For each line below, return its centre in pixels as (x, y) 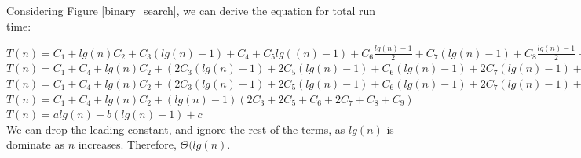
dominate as (35, 144)
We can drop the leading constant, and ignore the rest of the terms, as (176, 129)
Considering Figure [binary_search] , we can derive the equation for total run (191, 10)
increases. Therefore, (127, 144)
